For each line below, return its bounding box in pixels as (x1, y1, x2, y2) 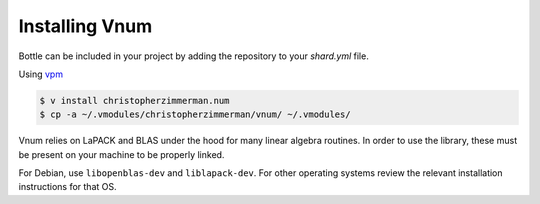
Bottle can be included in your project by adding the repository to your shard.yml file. (18, 50, 369, 62)
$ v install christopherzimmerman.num (39, 95, 230, 106)
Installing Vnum (18, 15, 153, 37)
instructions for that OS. (18, 181, 117, 193)
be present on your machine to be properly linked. (18, 148, 225, 160)
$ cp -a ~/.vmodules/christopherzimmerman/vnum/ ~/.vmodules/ (39, 109, 351, 120)
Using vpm (18, 68, 64, 80)
